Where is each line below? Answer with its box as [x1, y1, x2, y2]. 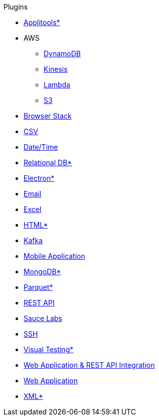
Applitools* [24, 18, 60, 27]
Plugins [4, 3, 28, 11]
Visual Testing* [24, 345, 74, 354]
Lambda [44, 80, 71, 89]
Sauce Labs [24, 314, 62, 323]
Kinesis [44, 65, 68, 73]
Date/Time [24, 143, 58, 151]
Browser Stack [24, 112, 72, 120]
